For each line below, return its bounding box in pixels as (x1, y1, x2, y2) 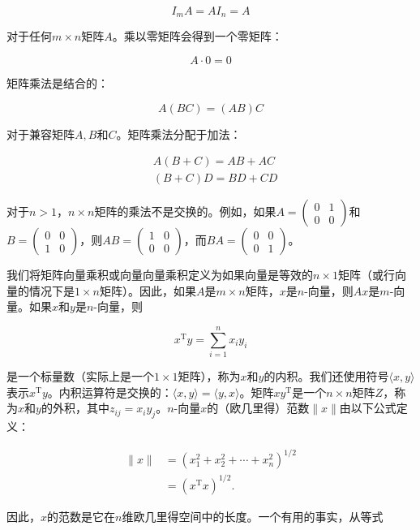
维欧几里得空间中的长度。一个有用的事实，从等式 (122, 507, 384, 524)
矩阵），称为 (178, 368, 241, 385)
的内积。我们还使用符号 (264, 368, 389, 385)
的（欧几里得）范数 (207, 399, 310, 416)
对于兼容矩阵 (6, 125, 75, 142)
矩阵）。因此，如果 (99, 282, 196, 299)
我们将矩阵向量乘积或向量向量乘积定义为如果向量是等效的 (6, 266, 313, 283)
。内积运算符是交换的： (47, 383, 173, 400)
